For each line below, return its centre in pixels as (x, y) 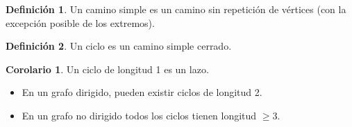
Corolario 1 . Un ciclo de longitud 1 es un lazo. (107, 69)
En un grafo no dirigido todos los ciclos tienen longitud (139, 115)
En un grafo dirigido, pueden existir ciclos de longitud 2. (142, 92)
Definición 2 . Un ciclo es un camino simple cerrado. (119, 46)
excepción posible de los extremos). (80, 22)
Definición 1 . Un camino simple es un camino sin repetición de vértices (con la (176, 9)
